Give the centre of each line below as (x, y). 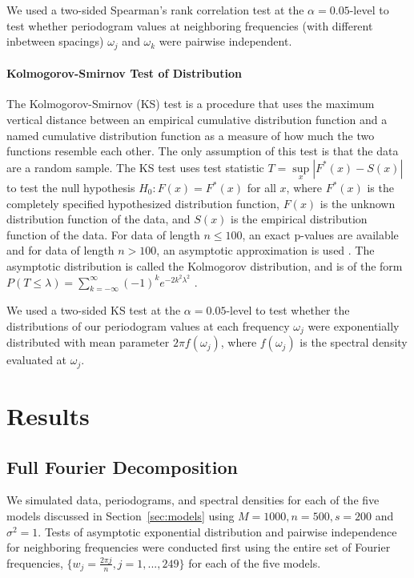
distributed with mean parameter (88, 342)
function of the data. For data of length (103, 234)
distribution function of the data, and (98, 219)
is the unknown (358, 203)
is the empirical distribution (299, 219)
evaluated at (37, 360)
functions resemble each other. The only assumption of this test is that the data (203, 151)
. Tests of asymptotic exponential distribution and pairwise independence (217, 531)
